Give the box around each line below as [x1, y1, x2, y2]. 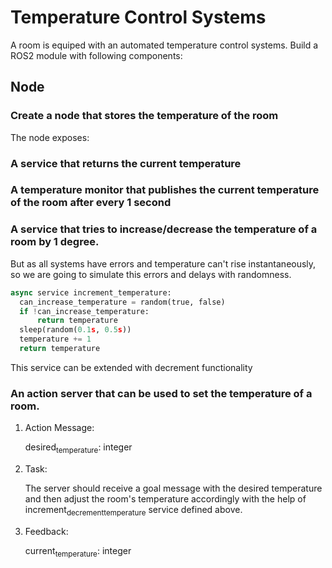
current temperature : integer [24, 544, 132, 559]
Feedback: [24, 525, 69, 537]
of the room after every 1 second [10, 196, 172, 210]
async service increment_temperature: [10, 287, 172, 298]
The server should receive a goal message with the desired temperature [24, 482, 323, 494]
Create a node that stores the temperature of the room [10, 109, 279, 123]
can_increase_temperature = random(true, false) [19, 297, 226, 307]
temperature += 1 [19, 334, 92, 345]
